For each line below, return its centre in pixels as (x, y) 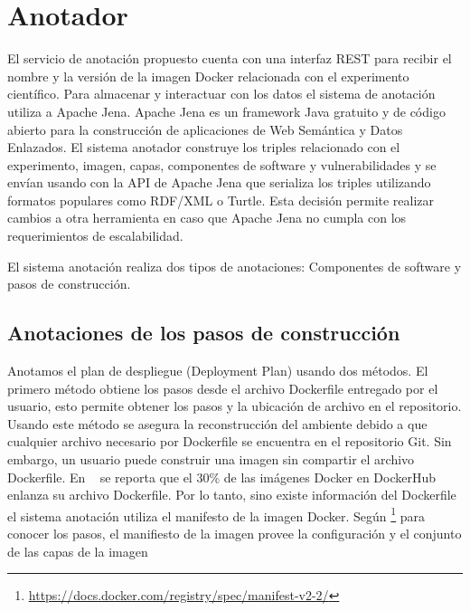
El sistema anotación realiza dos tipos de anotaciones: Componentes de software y (235, 266)
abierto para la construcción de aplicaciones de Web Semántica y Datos (205, 129)
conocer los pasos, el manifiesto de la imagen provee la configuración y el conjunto (235, 534)
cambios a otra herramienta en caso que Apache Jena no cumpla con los (207, 218)
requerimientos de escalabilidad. (95, 236)
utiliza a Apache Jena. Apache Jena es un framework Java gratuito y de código (226, 111)
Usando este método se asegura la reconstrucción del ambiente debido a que (217, 423)
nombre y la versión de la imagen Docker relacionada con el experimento (208, 76)
